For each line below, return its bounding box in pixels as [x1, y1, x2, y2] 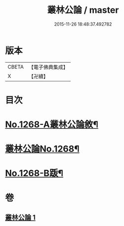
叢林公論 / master [47, 4, 119, 16]
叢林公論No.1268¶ [5, 144, 80, 154]
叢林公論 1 [5, 213, 36, 222]
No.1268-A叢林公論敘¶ [5, 119, 99, 130]
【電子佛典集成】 [28, 64, 68, 71]
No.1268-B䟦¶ [5, 168, 63, 179]
